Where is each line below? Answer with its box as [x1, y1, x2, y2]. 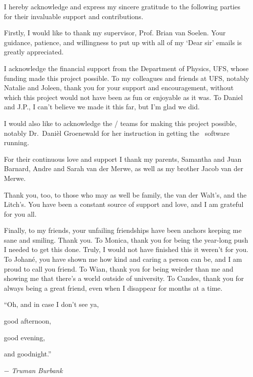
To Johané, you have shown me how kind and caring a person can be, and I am [4, 254, 242, 264]
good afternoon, [4, 316, 51, 326]
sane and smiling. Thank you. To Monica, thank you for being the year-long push [4, 234, 248, 245]
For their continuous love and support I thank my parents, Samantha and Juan [4, 153, 242, 164]
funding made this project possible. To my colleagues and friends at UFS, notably [4, 73, 250, 83]
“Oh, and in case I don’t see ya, [4, 299, 99, 309]
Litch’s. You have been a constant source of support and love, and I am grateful [4, 199, 244, 209]
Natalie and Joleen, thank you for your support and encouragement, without [4, 82, 234, 93]
